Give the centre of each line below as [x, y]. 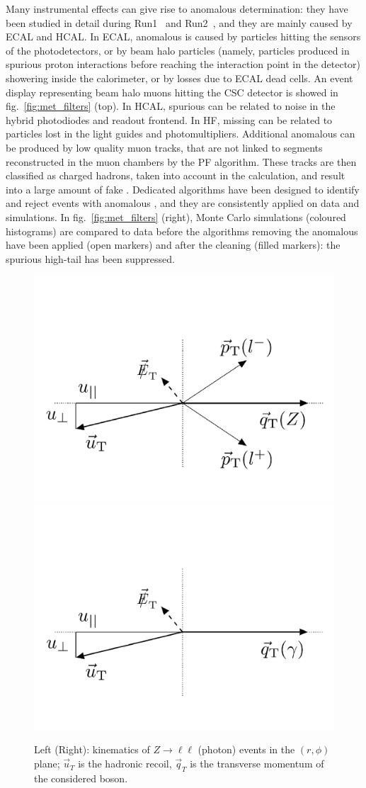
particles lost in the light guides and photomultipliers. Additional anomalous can [181, 134]
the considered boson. [81, 778]
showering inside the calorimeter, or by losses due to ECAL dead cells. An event [179, 78]
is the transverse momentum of [257, 764]
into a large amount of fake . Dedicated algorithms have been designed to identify [183, 189]
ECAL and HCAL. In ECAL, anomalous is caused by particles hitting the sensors [183, 36]
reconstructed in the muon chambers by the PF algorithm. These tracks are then [181, 161]
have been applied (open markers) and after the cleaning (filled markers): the [173, 245]
